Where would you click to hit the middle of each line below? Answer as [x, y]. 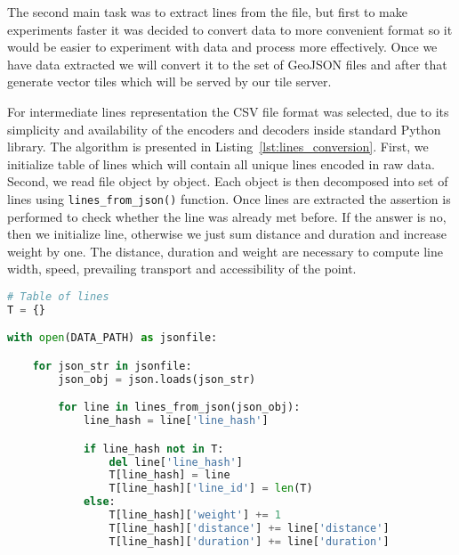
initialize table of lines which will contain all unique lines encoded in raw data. [221, 163]
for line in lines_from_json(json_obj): [179, 408]
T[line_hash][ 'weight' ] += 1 [195, 515]
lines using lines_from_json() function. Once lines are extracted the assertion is [229, 198]
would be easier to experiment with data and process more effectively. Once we [222, 47]
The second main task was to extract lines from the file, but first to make [208, 12]
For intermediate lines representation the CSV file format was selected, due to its [228, 111]
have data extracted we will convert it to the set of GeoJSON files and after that [227, 64]
